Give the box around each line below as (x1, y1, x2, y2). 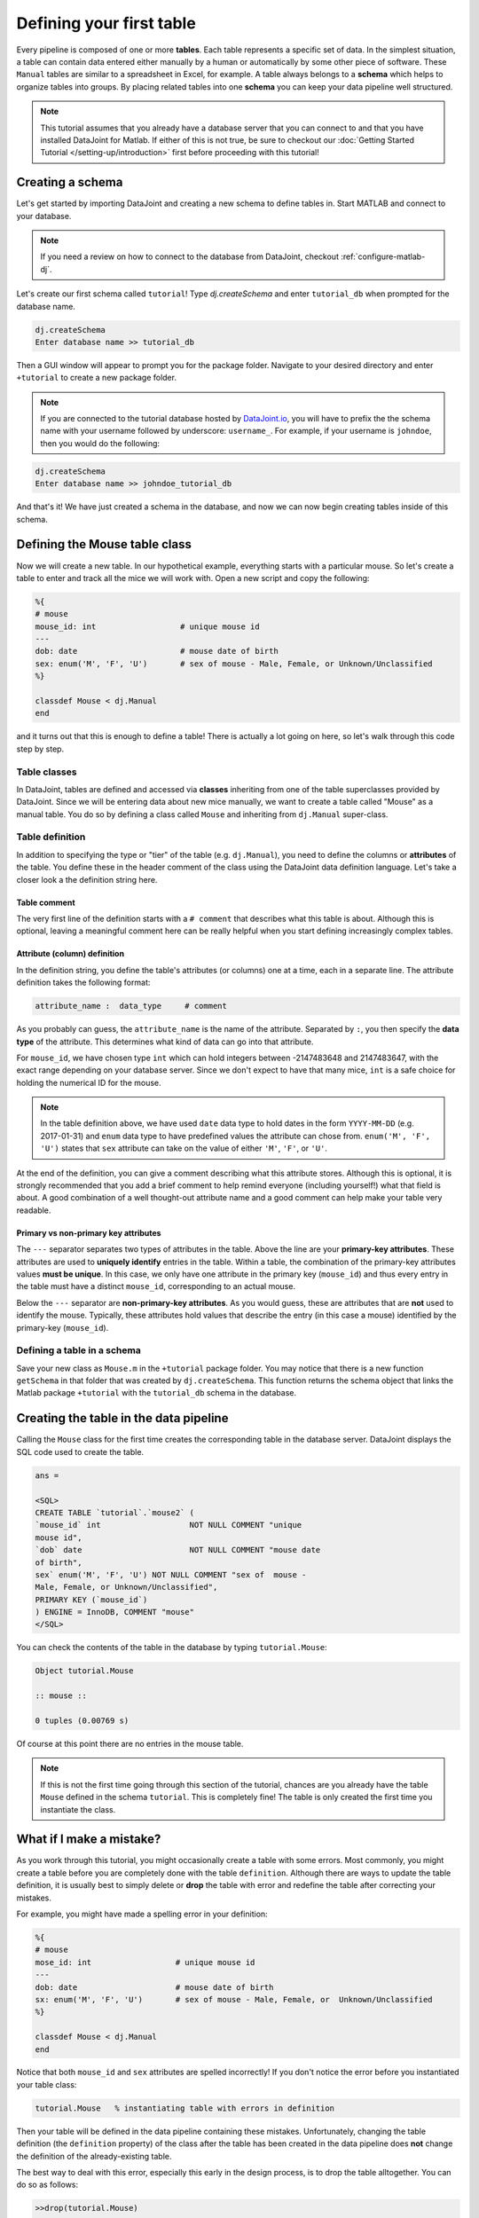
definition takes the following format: (16, 977, 151, 988)
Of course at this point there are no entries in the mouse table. (16, 1738, 244, 1749)
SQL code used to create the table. (16, 1446, 145, 1457)
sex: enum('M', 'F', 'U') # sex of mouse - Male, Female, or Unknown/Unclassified (35, 658, 434, 669)
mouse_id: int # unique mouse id (35, 621, 261, 632)
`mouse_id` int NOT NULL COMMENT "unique (35, 1520, 302, 1530)
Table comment (16, 897, 75, 908)
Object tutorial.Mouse (35, 1666, 134, 1676)
